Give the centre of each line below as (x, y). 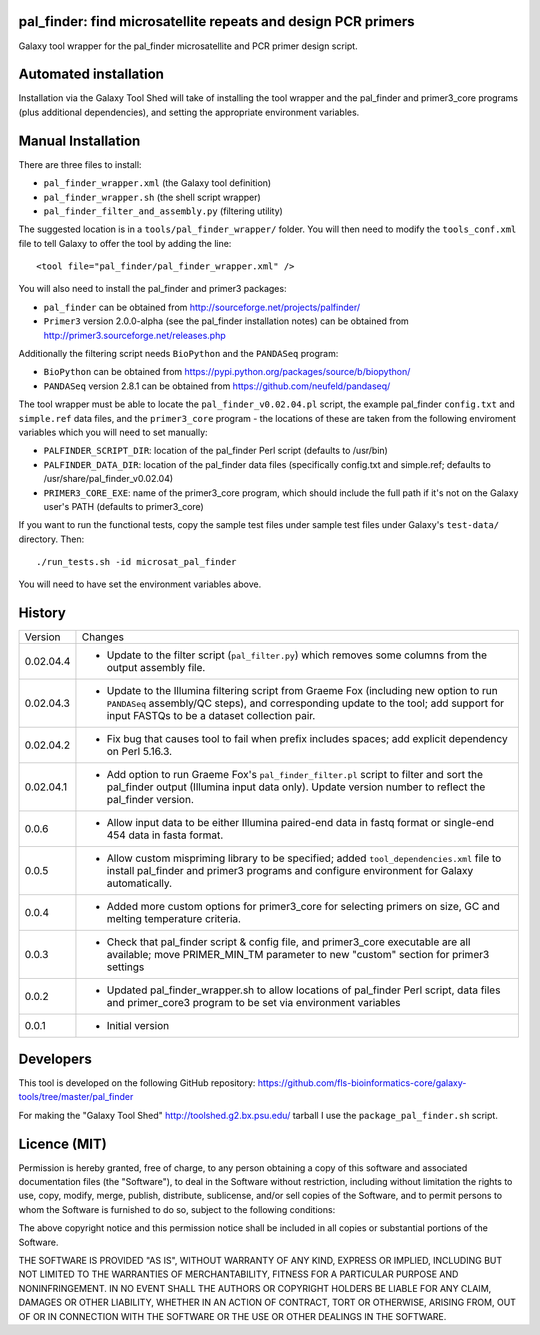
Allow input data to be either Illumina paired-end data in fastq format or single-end (300, 823)
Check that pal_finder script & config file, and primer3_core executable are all (288, 942)
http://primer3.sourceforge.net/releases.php (135, 335)
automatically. (139, 883)
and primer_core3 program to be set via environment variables (253, 1003)
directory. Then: (51, 539)
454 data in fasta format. (165, 835)
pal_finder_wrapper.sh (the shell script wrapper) (152, 197)
